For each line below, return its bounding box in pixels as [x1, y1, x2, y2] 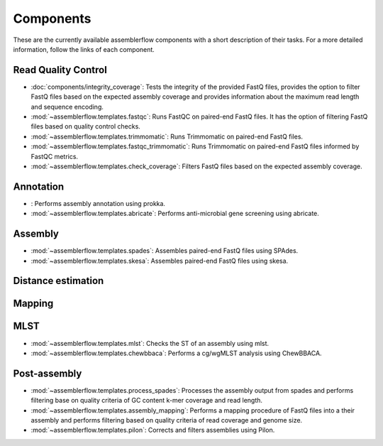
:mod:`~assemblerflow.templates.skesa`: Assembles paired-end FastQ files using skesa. [30, 256, 289, 265]
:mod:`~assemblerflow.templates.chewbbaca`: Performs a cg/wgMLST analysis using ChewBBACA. [30, 349, 322, 357]
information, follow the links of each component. [13, 45, 155, 53]
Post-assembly [13, 367, 82, 379]
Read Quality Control [13, 64, 108, 76]
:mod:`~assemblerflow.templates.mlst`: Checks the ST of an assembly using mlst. [30, 339, 270, 347]
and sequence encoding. [30, 102, 104, 111]
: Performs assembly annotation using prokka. [30, 199, 166, 207]
